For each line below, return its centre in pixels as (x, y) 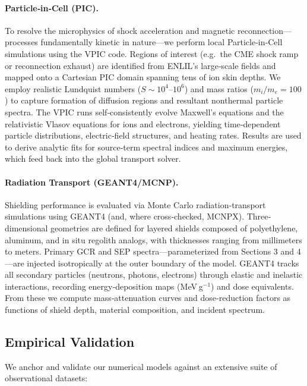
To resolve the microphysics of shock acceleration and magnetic (120, 30)
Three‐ (259, 216)
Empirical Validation (70, 342)
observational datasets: (46, 378)
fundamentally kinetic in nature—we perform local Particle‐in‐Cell (162, 42)
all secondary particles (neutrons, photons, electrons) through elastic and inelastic (154, 274)
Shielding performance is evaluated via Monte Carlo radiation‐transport (135, 204)
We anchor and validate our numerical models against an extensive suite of (141, 366)
